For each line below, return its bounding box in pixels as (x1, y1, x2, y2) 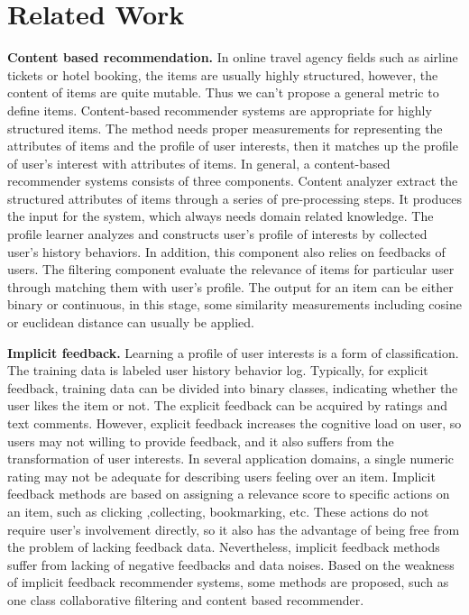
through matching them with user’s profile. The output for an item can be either (7, 277, 454, 296)
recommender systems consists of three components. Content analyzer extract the (7, 171, 458, 190)
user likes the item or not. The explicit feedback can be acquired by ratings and (7, 396, 448, 415)
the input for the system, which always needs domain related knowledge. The (7, 207, 434, 225)
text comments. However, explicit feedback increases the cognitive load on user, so (7, 414, 462, 432)
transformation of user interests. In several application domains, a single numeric (7, 449, 455, 468)
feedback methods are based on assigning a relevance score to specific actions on (7, 484, 450, 503)
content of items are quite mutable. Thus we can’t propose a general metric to (7, 83, 439, 102)
